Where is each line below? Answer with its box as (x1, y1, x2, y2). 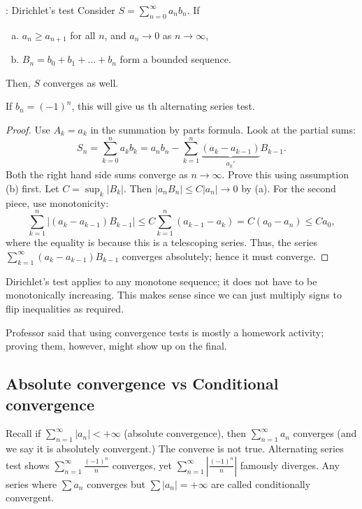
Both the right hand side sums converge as (6, 167, 188, 182)
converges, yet (112, 457, 172, 472)
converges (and (293, 426, 357, 440)
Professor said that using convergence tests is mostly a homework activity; (6, 324, 324, 339)
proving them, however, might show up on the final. (6, 338, 227, 353)
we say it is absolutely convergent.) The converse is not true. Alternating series (6, 441, 344, 456)
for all (70, 27, 96, 42)
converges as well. (43, 75, 119, 89)
